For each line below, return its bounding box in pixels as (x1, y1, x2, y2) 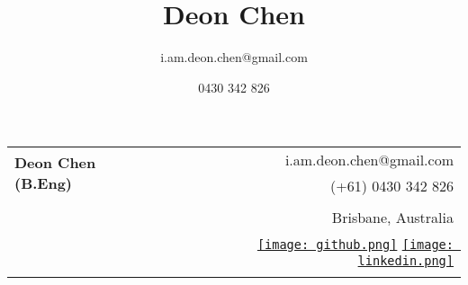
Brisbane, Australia (331, 207, 454, 228)
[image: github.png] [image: (256, 237, 454, 253)
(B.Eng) (14, 173, 73, 194)
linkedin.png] (357, 254, 454, 269)
